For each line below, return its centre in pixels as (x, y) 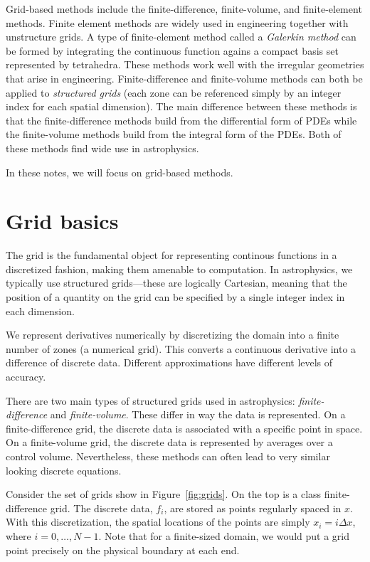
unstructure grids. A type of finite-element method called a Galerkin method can (181, 37)
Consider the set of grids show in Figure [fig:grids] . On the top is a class (164, 494)
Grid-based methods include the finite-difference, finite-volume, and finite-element (184, 9)
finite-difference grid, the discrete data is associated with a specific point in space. (184, 428)
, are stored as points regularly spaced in (253, 508)
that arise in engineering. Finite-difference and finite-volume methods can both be (184, 78)
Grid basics (62, 221)
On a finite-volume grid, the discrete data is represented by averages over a (169, 442)
